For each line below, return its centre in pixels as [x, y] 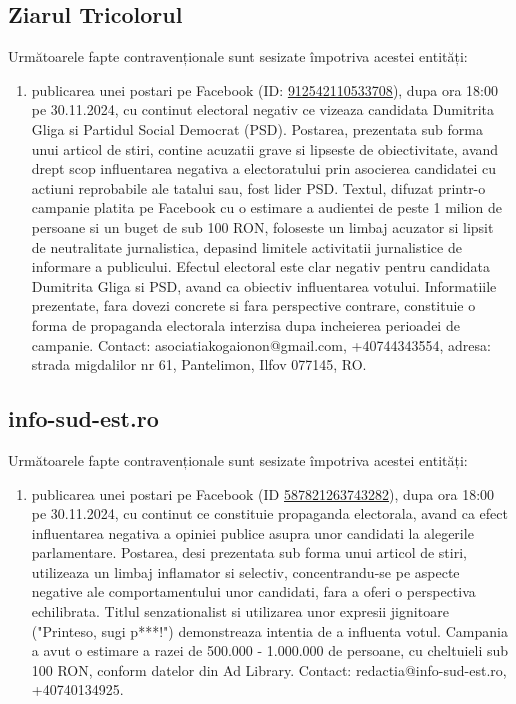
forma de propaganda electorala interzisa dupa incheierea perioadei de [245, 324]
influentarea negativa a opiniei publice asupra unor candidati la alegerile [252, 532]
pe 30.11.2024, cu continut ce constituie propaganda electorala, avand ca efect [269, 513]
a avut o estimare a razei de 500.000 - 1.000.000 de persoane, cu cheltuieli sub [270, 650]
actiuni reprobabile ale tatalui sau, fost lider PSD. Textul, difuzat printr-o [258, 187]
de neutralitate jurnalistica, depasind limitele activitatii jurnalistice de [246, 246]
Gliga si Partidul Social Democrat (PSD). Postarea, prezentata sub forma [257, 128]
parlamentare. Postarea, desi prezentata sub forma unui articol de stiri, [249, 552]
